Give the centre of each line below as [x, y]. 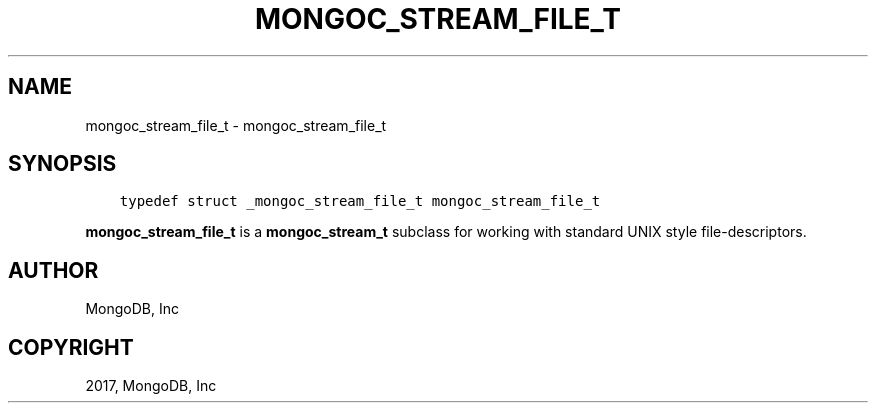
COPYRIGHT [71, 347]
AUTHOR [53, 270]
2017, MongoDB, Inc [151, 386]
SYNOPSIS [62, 164]
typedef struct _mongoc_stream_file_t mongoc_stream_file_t [360, 201]
